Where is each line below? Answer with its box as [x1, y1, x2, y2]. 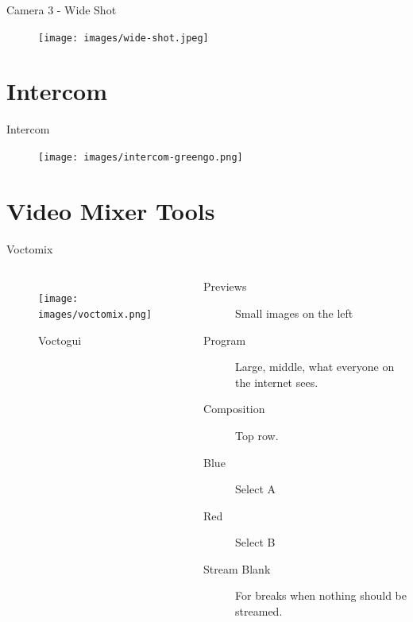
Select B [235, 534, 276, 551]
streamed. [235, 603, 283, 620]
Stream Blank [203, 560, 271, 577]
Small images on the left [235, 304, 353, 321]
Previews [203, 278, 247, 295]
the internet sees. [235, 373, 318, 390]
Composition [203, 400, 265, 417]
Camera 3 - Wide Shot [6, 2, 117, 17]
